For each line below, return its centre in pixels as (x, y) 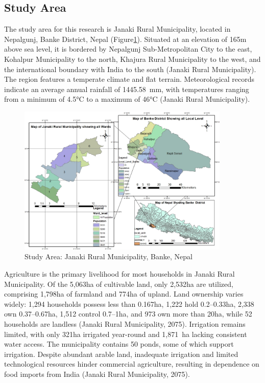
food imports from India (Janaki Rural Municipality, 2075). (97, 374)
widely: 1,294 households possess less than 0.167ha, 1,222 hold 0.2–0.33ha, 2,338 (129, 303)
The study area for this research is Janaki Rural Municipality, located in (117, 29)
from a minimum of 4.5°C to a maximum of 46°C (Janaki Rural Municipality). (127, 99)
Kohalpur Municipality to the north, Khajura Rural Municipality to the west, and (132, 59)
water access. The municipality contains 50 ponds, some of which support (119, 344)
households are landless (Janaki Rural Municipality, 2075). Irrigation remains (125, 323)
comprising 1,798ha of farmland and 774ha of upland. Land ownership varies (124, 294)
